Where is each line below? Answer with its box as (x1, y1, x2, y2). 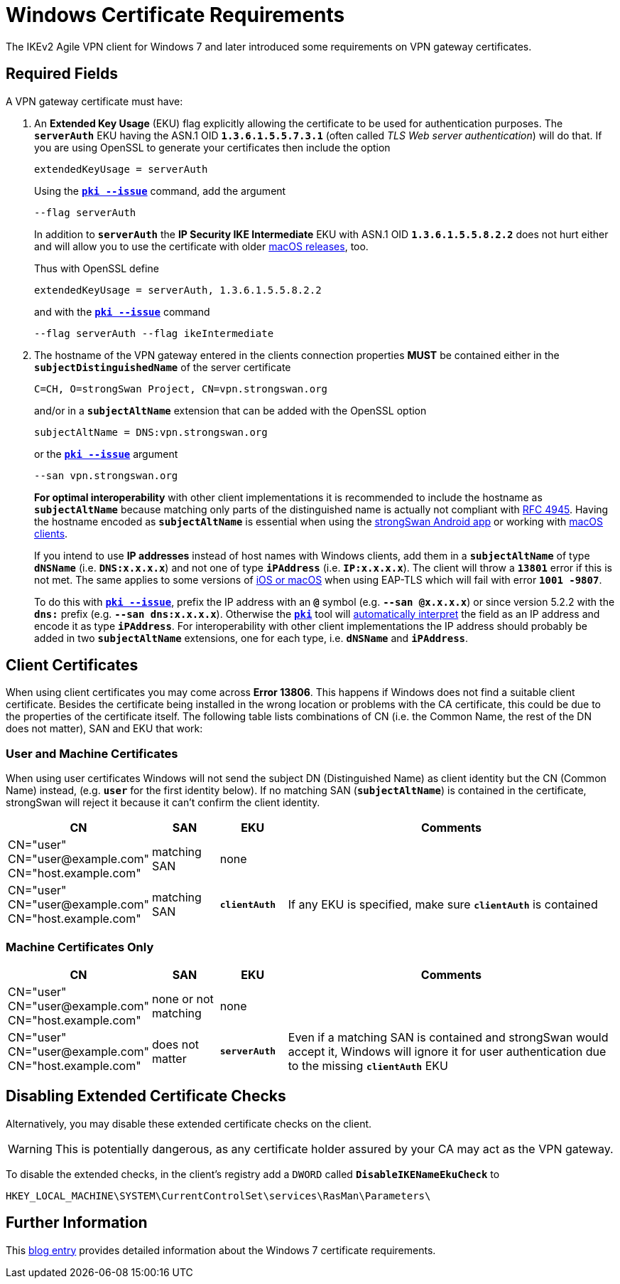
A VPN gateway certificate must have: (6, 95, 183, 107)
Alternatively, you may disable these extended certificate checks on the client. (6, 1117, 372, 1130)
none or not (152, 991, 214, 1006)
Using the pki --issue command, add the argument (34, 184, 286, 197)
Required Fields (6, 65, 119, 83)
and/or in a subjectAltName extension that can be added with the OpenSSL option (34, 404, 427, 417)
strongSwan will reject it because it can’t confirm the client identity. (6, 796, 320, 809)
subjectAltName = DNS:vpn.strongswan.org (34, 426, 268, 438)
